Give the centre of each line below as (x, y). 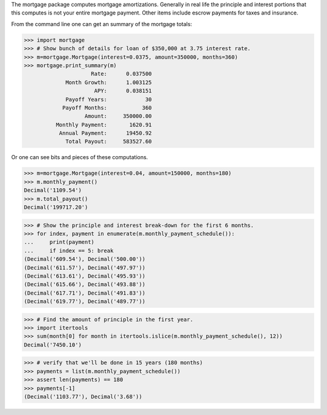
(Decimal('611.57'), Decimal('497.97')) (84, 267)
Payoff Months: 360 (107, 108)
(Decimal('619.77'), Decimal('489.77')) (84, 302)
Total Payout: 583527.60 (109, 142)
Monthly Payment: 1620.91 (104, 125)
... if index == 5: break (69, 250)
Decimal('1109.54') (53, 190)
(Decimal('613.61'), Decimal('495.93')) (84, 276)
